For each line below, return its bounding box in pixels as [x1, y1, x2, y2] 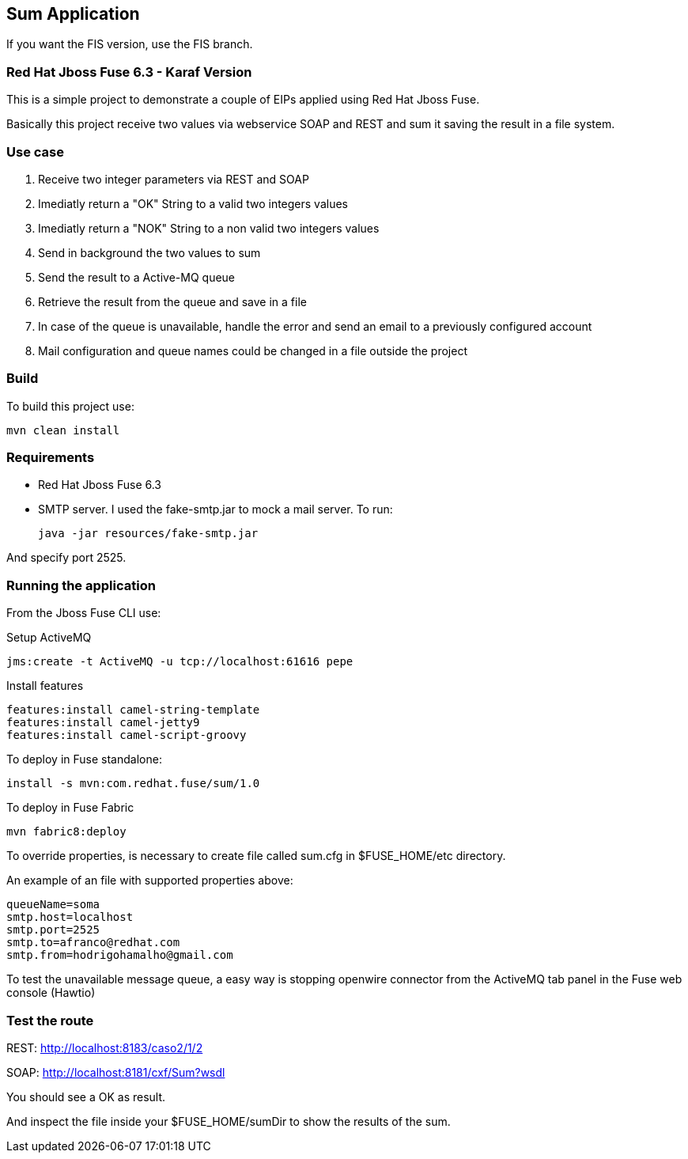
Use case [6, 143, 64, 160]
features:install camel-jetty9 [6, 716, 200, 729]
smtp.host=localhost [6, 911, 134, 924]
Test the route [6, 1012, 94, 1028]
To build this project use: [6, 399, 134, 413]
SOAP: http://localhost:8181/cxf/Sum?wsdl [6, 1065, 225, 1079]
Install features [6, 679, 84, 693]
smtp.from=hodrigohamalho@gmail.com [6, 949, 233, 962]
